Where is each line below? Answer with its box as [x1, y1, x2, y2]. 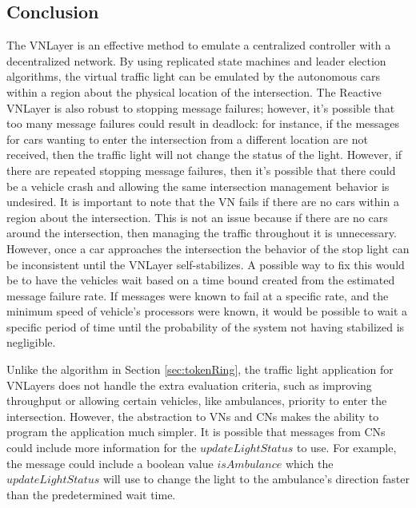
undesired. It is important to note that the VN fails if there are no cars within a [6, 193, 399, 210]
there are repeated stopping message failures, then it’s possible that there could [6, 161, 396, 178]
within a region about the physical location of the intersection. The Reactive [6, 83, 382, 100]
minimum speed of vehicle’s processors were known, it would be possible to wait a [6, 303, 408, 319]
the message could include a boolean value [6, 454, 214, 471]
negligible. [6, 334, 56, 351]
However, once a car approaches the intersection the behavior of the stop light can [6, 240, 410, 256]
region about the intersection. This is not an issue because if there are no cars [6, 208, 388, 225]
